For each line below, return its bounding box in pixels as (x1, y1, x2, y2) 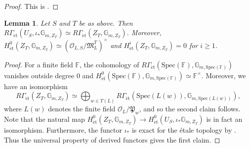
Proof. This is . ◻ (4, 1, 59, 11)
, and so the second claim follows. (139, 103, 241, 114)
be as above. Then (79, 17, 133, 28)
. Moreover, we (201, 70, 246, 80)
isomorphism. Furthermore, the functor (4, 124, 122, 135)
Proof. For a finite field (4, 59, 73, 69)
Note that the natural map (4, 113, 85, 124)
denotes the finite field (48, 103, 116, 114)
